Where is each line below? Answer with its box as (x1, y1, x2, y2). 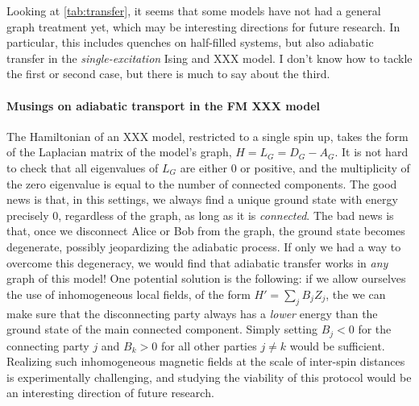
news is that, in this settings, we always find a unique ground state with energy (6, 191, 398, 208)
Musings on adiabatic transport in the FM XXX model (6, 97, 320, 114)
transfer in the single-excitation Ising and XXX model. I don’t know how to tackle (6, 49, 413, 66)
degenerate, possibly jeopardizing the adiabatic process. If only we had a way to (6, 238, 401, 255)
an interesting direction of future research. (6, 384, 214, 401)
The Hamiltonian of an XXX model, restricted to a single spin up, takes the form (6, 127, 409, 144)
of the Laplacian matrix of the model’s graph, (6, 143, 232, 160)
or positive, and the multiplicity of (240, 159, 410, 176)
